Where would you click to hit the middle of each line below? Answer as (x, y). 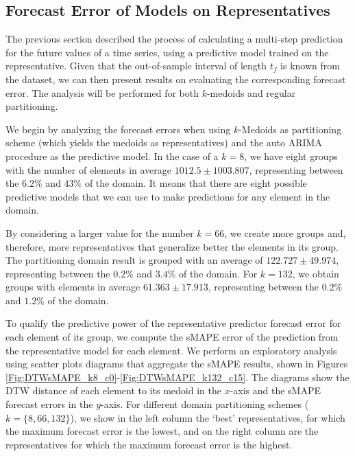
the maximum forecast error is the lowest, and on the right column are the (162, 431)
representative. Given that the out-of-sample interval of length (136, 66)
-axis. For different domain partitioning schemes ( (205, 404)
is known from (310, 66)
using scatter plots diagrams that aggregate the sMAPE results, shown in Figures (177, 364)
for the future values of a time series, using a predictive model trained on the (167, 52)
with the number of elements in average (89, 169)
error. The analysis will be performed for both (102, 92)
